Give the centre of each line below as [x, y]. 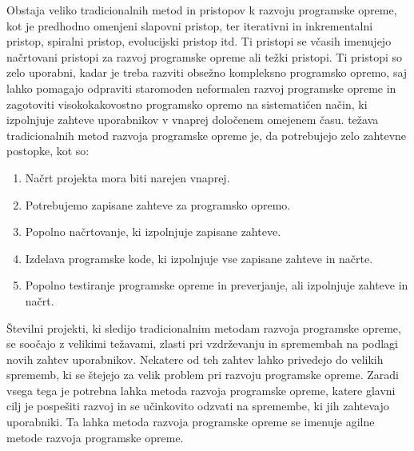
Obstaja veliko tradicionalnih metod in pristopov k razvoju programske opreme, [202, 10]
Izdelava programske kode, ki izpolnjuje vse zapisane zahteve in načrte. [199, 258]
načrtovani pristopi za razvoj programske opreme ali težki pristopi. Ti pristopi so [204, 56]
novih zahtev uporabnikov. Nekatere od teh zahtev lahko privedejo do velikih [195, 359]
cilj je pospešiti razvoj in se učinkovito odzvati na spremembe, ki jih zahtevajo [198, 406]
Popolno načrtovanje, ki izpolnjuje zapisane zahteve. [153, 231]
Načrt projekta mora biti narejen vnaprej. [127, 177]
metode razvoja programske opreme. [95, 437]
